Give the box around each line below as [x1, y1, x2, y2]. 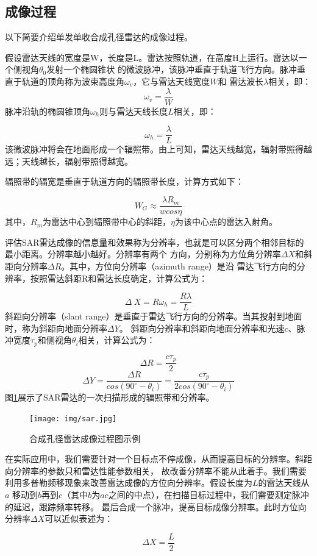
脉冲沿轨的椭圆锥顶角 [5, 104, 90, 117]
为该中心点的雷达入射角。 [175, 215, 277, 228]
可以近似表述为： [45, 512, 113, 525]
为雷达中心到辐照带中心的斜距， [43, 215, 171, 228]
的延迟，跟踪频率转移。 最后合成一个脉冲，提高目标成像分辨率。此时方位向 [5, 500, 307, 513]
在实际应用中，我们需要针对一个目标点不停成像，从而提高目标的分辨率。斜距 [5, 452, 312, 465]
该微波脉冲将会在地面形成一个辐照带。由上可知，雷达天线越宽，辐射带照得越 [5, 143, 312, 155]
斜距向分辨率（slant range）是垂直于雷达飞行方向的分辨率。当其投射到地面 [5, 310, 302, 323]
